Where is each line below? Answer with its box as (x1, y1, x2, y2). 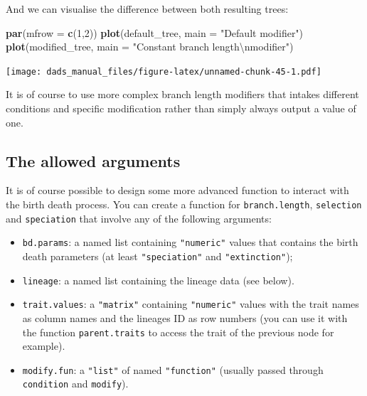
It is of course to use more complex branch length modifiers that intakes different (6, 87, 359, 102)
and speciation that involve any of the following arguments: (6, 210, 272, 225)
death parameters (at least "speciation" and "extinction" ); (22, 248, 293, 263)
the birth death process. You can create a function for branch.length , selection (6, 197, 362, 212)
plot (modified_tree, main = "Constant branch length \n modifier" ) (6, 39, 294, 54)
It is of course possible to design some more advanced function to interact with (6, 183, 349, 198)
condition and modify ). (22, 376, 129, 391)
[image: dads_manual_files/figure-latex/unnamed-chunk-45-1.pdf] (6, 66, 321, 77)
